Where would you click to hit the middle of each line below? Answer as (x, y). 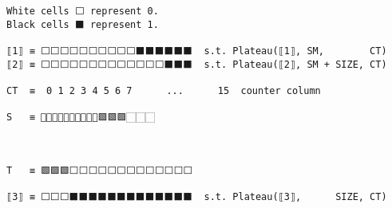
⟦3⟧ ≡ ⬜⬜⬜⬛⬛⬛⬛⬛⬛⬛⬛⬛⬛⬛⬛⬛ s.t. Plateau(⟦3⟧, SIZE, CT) (197, 197)
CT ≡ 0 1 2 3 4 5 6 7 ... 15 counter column (164, 90)
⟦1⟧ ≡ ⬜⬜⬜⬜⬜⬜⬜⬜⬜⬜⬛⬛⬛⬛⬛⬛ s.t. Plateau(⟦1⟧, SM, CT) (197, 51)
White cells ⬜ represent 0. (83, 11)
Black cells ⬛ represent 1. (83, 24)
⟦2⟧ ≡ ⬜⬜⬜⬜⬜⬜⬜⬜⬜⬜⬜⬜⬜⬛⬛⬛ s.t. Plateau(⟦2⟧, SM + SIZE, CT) (197, 64)
